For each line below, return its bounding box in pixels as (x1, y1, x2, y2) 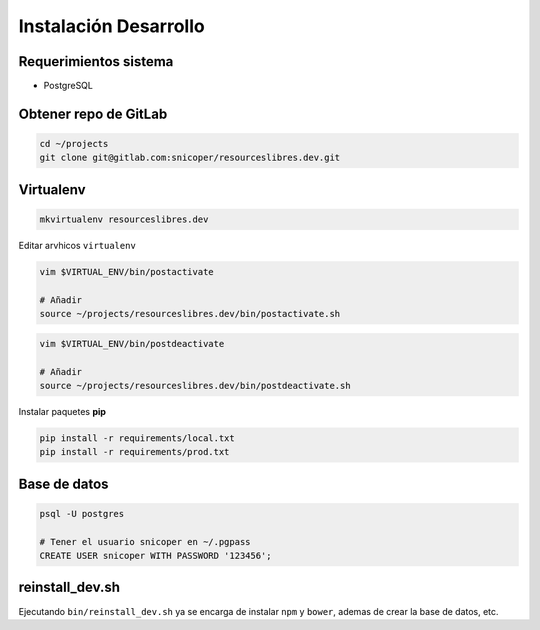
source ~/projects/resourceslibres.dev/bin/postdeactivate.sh (39, 380, 351, 391)
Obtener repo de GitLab (18, 105, 168, 122)
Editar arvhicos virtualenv (18, 240, 137, 252)
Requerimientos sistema (18, 53, 174, 70)
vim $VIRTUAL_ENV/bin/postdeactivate (39, 338, 225, 349)
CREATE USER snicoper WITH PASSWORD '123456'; (39, 550, 272, 562)
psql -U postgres (39, 508, 125, 519)
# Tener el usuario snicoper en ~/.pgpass (39, 536, 251, 547)
